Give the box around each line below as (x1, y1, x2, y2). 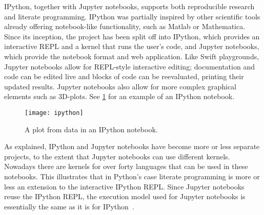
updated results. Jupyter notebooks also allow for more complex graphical (4, 81, 236, 91)
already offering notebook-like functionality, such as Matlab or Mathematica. (4, 21, 246, 32)
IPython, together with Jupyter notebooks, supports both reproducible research (4, 1, 255, 11)
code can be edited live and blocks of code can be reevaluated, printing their (4, 71, 244, 82)
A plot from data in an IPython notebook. (25, 124, 158, 134)
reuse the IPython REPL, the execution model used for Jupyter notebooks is (4, 191, 246, 202)
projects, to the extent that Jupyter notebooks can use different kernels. (4, 151, 230, 161)
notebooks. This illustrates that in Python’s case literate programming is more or (4, 171, 260, 181)
